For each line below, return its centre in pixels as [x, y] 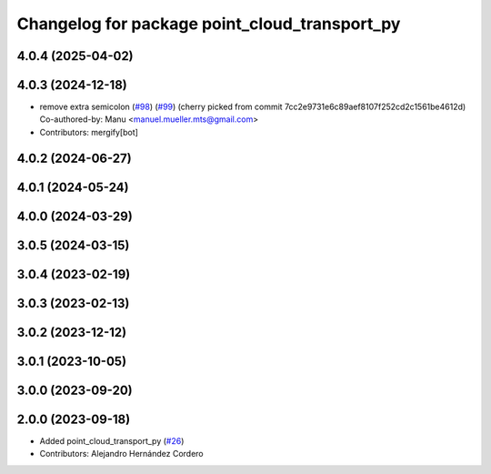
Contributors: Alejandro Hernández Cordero [121, 454]
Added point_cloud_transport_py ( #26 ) [112, 440]
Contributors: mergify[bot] [89, 132]
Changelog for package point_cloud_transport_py [209, 24]
